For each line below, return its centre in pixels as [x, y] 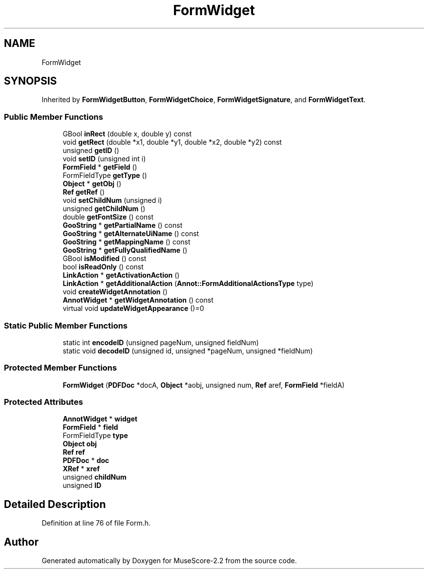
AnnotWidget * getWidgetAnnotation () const [138, 300]
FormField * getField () [100, 167]
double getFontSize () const [108, 217]
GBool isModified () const [105, 259]
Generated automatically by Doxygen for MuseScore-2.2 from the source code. [169, 561]
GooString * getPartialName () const [123, 225]
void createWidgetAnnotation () [115, 292]
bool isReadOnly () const [103, 267]
